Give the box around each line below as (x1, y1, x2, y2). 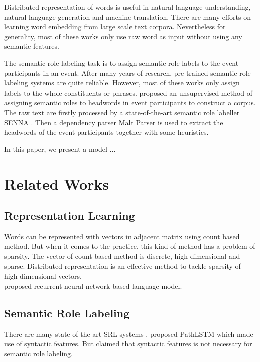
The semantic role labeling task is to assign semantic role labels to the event (4, 57, 239, 68)
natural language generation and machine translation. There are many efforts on (4, 11, 251, 22)
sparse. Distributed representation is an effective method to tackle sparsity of (4, 260, 241, 271)
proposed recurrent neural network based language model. (4, 280, 182, 291)
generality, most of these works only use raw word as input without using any (4, 31, 242, 41)
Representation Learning (4, 208, 135, 223)
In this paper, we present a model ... (4, 143, 116, 154)
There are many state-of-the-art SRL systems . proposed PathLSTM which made (4, 328, 253, 339)
